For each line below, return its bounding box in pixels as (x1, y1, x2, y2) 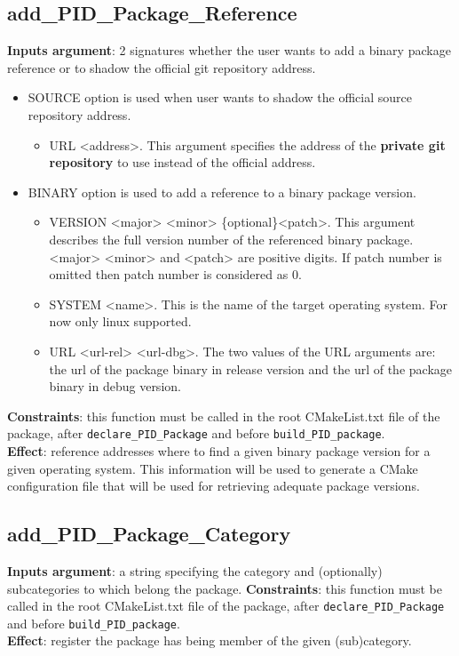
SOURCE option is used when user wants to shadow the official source (28, 88, 412, 107)
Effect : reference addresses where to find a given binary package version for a (7, 441, 431, 460)
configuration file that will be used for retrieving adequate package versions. (7, 476, 420, 495)
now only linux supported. (49, 312, 192, 331)
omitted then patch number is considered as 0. (49, 265, 302, 284)
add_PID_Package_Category (7, 520, 291, 548)
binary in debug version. (49, 377, 181, 396)
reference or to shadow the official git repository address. (7, 58, 316, 76)
